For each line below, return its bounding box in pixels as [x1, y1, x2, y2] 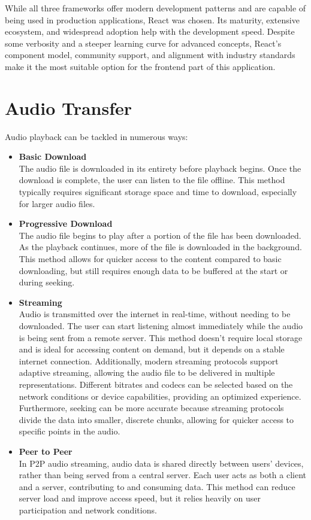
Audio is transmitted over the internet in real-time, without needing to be [19, 308, 291, 320]
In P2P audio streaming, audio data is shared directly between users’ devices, [19, 457, 304, 469]
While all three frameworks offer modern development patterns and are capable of [5, 2, 306, 14]
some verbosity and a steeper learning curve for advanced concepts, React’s [5, 37, 282, 49]
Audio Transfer [5, 95, 132, 120]
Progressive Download [19, 217, 113, 230]
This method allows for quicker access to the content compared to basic [19, 253, 282, 265]
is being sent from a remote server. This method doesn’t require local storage [19, 331, 303, 343]
